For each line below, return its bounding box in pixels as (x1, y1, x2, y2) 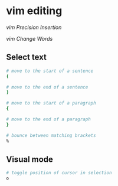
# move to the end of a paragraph (6, 116, 91, 122)
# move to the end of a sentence (6, 84, 88, 90)
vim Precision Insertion (6, 24, 62, 31)
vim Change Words (6, 35, 53, 42)
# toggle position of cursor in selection (6, 170, 112, 176)
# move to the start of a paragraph (6, 100, 96, 106)
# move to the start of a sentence (6, 68, 94, 74)
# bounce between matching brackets (6, 132, 96, 138)
